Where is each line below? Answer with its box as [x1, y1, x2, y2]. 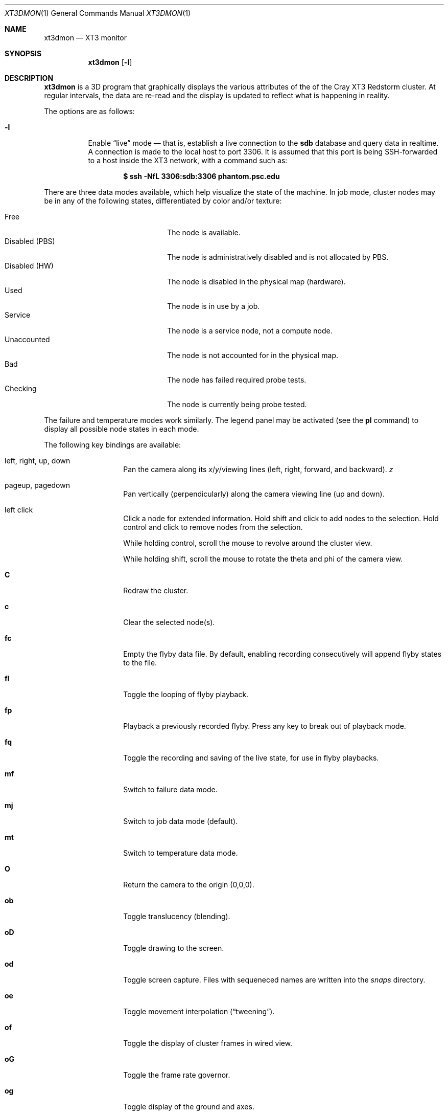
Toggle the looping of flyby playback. [123, 690, 249, 699]
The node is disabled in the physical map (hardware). [167, 277, 346, 286]
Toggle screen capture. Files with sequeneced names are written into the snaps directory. [123, 975, 426, 984]
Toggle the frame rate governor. [123, 1071, 230, 1079]
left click [5, 505, 33, 514]
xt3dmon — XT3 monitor [44, 33, 127, 42]
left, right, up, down [5, 456, 70, 465]
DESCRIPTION [5, 74, 54, 82]
